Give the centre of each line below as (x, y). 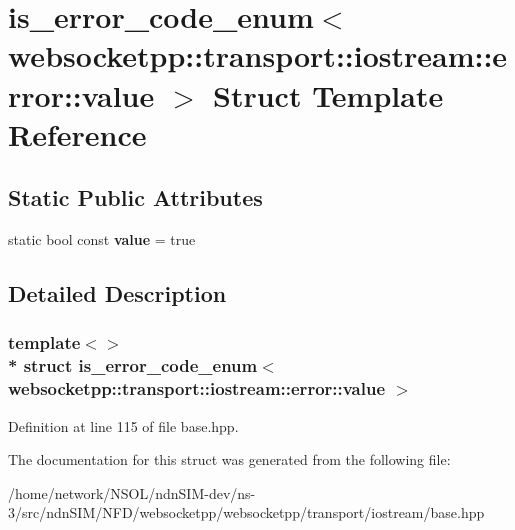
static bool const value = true (102, 239)
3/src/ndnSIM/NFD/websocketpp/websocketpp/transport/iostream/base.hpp (246, 512)
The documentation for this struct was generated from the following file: (229, 459)
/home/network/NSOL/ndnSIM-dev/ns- (132, 492)
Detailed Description (117, 293)
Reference (77, 133)
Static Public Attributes (135, 197)
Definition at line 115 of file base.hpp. (123, 425)
